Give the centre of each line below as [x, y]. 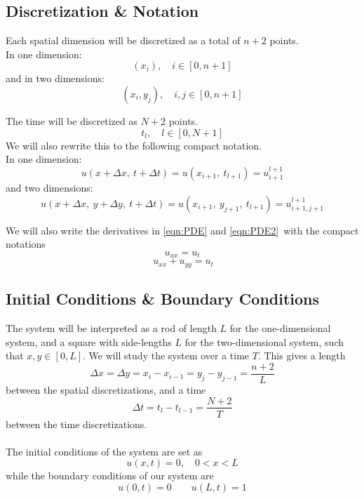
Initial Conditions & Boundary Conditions [163, 299]
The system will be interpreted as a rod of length [111, 328]
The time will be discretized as [72, 120]
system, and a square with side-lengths [89, 341]
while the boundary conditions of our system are [110, 475]
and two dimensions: [49, 188]
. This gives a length [302, 355]
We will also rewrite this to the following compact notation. [134, 145]
